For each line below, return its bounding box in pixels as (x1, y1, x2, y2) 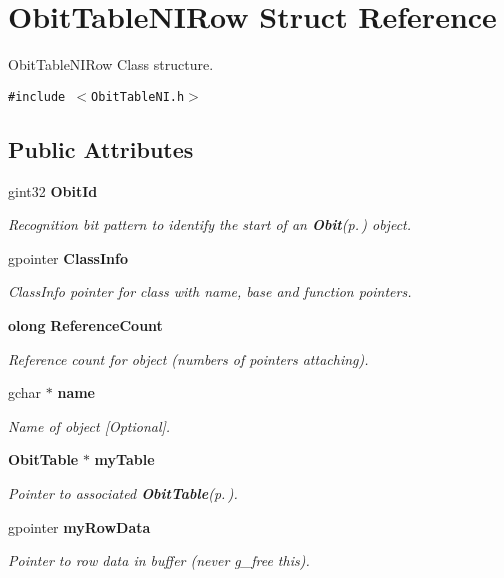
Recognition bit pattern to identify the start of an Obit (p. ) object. (8, 214, 412, 235)
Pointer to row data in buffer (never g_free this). (8, 550, 310, 571)
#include (8, 89, 66, 104)
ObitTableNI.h (91, 89, 185, 104)
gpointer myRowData (8, 516, 151, 537)
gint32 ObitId (8, 180, 98, 201)
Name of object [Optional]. (8, 415, 171, 436)
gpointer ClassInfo (8, 247, 128, 268)
